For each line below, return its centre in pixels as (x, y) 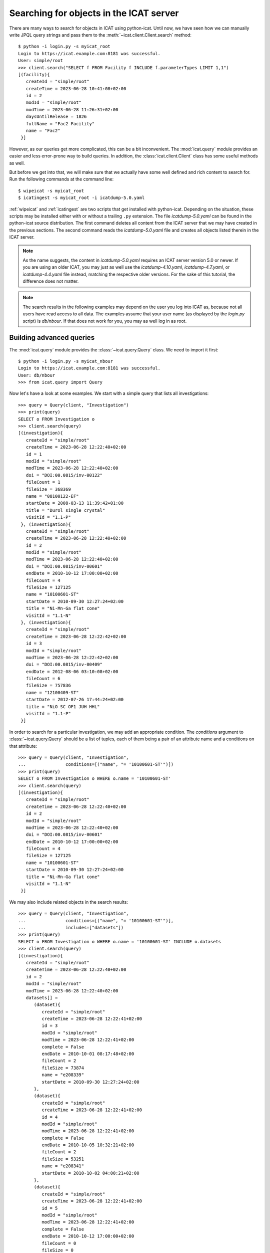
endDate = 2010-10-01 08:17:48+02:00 (88, 1054)
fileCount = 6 (43, 679)
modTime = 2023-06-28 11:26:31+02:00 (72, 110)
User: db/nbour (37, 375)
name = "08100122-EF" (52, 496)
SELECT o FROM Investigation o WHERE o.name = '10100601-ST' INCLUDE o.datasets (120, 942)
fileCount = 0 (59, 1243)
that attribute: (23, 746)
